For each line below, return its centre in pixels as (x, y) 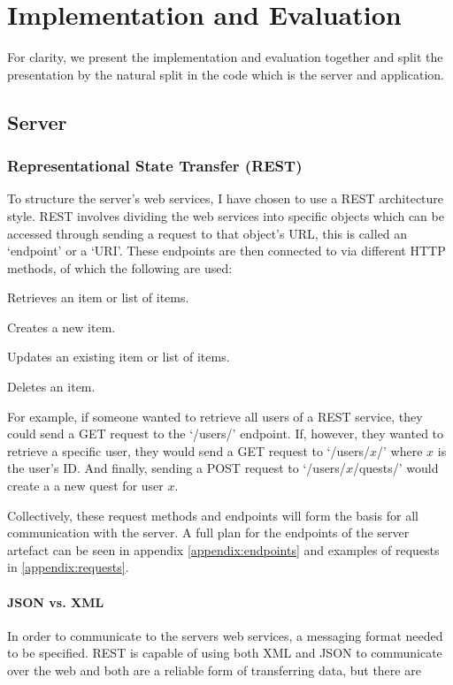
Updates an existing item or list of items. (119, 357)
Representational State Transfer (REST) (155, 166)
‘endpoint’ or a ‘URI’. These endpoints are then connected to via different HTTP (226, 251)
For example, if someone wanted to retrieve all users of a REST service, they (215, 416)
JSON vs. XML (56, 601)
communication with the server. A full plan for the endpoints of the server (208, 533)
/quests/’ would (395, 468)
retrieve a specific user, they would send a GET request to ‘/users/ (189, 450)
